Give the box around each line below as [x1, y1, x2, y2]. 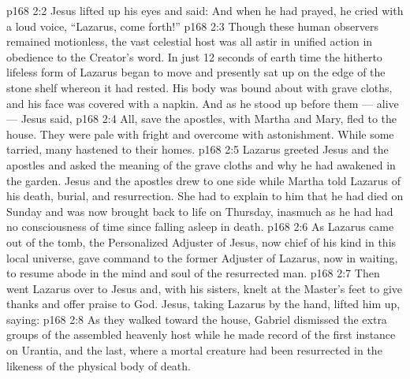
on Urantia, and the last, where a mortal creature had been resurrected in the [6, 342, 382, 359]
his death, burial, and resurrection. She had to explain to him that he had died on [6, 188, 404, 204]
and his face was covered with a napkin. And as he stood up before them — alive [6, 95, 399, 111]
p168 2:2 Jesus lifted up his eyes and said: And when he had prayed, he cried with [6, 2, 404, 18]
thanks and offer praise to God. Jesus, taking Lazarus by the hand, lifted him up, [6, 295, 401, 312]
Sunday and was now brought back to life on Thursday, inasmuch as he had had [6, 203, 393, 219]
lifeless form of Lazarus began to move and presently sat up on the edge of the [6, 64, 386, 80]
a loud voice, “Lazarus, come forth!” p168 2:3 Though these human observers [6, 17, 378, 34]
